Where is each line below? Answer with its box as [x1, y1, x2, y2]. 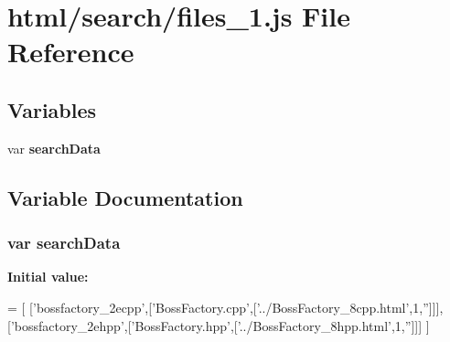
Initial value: [7, 267, 89, 286]
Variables [7, 95, 97, 123]
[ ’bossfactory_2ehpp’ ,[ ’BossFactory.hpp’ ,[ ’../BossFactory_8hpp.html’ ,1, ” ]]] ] [7, 315, 430, 335]
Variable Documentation [7, 183, 243, 211]
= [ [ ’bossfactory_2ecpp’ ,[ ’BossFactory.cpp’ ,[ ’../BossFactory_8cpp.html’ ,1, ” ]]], [7, 297, 444, 316]
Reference [7, 33, 134, 70]
